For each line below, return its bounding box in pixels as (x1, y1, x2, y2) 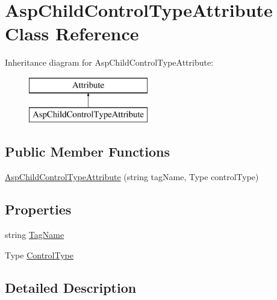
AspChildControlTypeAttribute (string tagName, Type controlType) (5, 170, 259, 183)
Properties (5, 200, 72, 219)
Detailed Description (5, 278, 137, 296)
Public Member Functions (5, 142, 170, 161)
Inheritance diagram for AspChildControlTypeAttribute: (5, 56, 214, 69)
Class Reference (5, 21, 139, 46)
